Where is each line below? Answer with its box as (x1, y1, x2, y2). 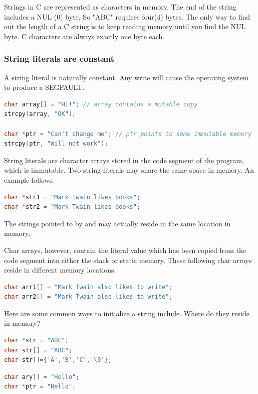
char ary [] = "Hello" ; (4, 373, 80, 380)
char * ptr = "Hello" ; (4, 383, 76, 390)
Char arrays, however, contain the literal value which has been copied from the (4, 244, 246, 255)
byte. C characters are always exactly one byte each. (4, 31, 165, 41)
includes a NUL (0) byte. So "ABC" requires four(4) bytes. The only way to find (4, 11, 250, 22)
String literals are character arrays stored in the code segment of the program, (4, 155, 244, 165)
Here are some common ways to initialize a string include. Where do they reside (4, 308, 249, 318)
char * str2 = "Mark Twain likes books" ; (4, 203, 141, 211)
